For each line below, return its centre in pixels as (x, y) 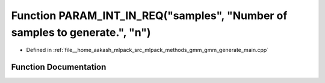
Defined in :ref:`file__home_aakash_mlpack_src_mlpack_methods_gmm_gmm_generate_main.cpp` (147, 50)
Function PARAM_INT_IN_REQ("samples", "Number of (149, 16)
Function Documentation (59, 67)
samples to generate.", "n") (81, 32)
